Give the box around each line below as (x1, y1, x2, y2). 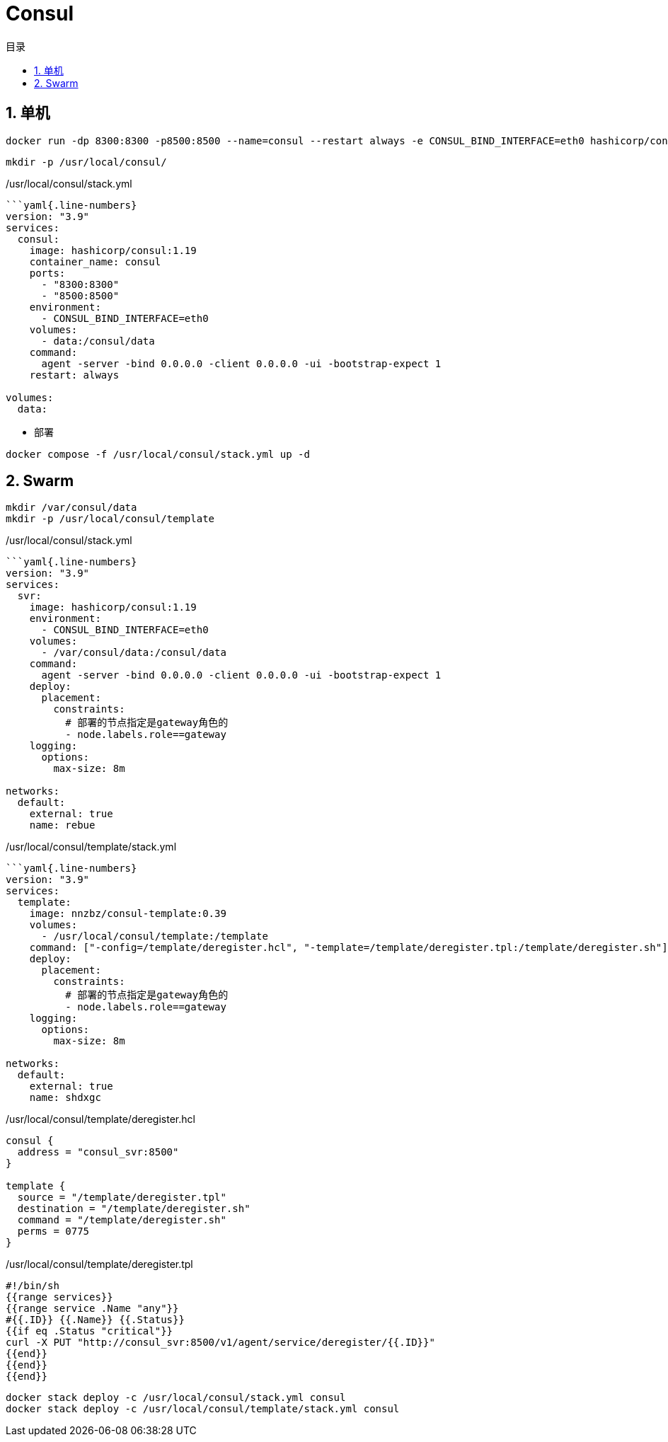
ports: (29, 267, 66, 279)
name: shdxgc (29, 1092, 101, 1104)
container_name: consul (29, 255, 161, 267)
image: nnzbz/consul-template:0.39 (29, 908, 226, 920)
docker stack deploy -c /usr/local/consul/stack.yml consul (6, 1392, 346, 1404)
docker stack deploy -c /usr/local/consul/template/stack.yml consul (6, 1403, 400, 1415)
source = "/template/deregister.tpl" (17, 1192, 226, 1204)
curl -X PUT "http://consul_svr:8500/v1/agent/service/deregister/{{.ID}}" (6, 1337, 435, 1349)
